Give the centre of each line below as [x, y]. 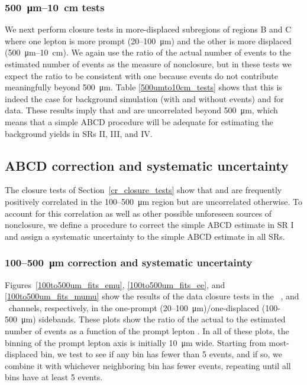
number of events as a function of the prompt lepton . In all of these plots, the [147, 330]
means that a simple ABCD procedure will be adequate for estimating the [139, 121]
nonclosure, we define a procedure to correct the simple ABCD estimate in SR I [149, 225]
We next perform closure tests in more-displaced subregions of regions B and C [148, 29]
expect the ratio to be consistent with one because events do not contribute [141, 75]
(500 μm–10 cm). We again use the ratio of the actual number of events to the [148, 52]
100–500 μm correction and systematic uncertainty [129, 262]
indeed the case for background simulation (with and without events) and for [144, 98]
